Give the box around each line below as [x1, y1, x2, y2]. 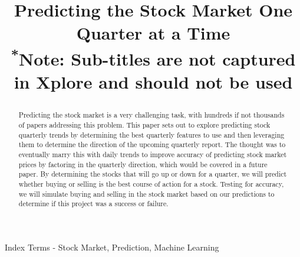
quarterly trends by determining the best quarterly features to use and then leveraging [18, 129, 285, 139]
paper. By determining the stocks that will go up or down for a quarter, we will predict [18, 169, 287, 179]
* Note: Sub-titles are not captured [11, 44, 296, 70]
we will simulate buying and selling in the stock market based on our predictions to [18, 188, 275, 199]
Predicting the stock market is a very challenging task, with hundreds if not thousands [18, 110, 285, 120]
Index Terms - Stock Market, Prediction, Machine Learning [5, 240, 219, 253]
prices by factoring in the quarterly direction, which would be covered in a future [18, 159, 268, 169]
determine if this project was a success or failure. [18, 199, 169, 209]
